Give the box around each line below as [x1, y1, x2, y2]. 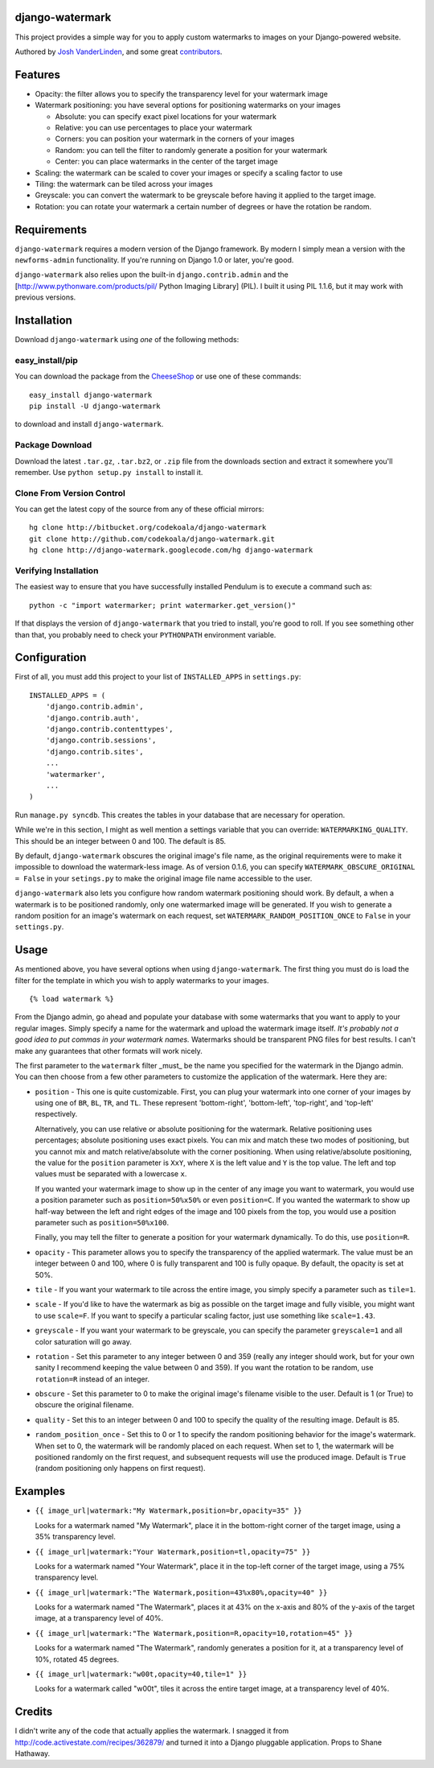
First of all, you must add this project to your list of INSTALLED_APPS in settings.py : [14, 672, 301, 682]
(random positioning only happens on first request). [35, 1464, 206, 1473]
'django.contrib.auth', [45, 713, 140, 722]
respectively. [35, 1109, 78, 1119]
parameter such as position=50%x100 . [35, 1218, 169, 1227]
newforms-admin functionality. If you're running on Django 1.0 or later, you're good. [14, 255, 294, 265]
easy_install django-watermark [29, 390, 153, 399]
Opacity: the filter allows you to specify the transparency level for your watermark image [35, 89, 329, 98]
